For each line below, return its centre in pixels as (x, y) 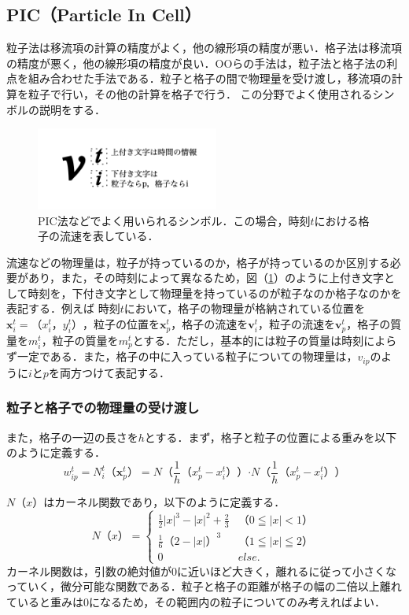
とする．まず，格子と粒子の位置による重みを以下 (271, 437)
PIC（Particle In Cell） (104, 15)
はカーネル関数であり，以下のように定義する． (164, 501)
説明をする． (72, 109)
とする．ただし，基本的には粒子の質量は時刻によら (265, 340)
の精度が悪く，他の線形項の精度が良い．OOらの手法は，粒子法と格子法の (197, 63)
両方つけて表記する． (114, 372)
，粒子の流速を (297, 324)
